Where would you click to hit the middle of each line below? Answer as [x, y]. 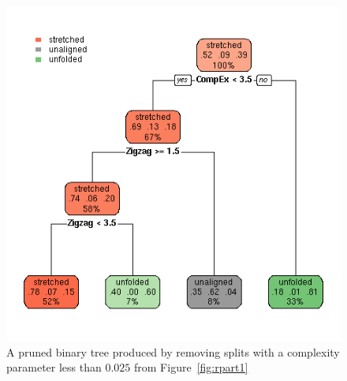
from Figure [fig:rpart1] [191, 367]
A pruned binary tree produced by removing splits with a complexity [173, 351]
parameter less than [54, 367]
